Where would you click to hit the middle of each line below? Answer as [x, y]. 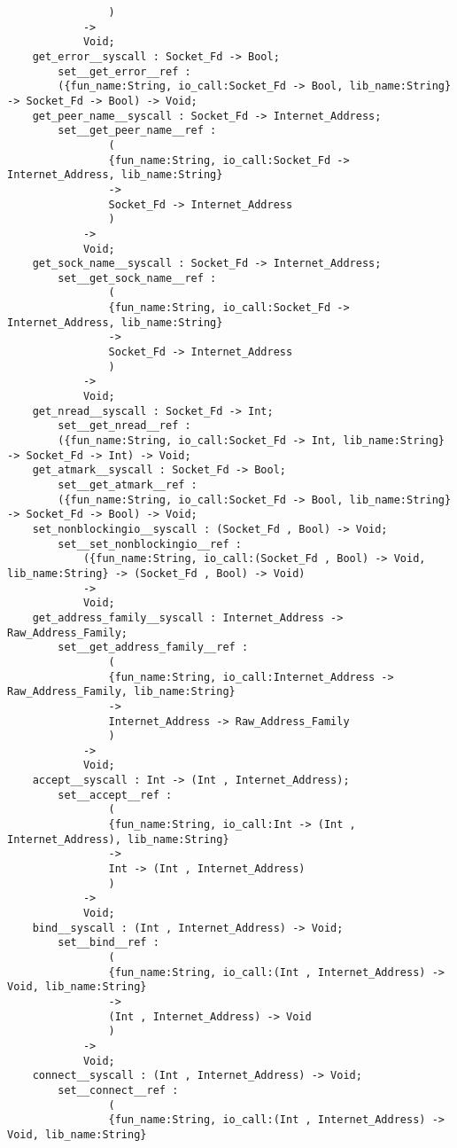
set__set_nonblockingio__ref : [150, 544]
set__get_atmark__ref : [128, 485]
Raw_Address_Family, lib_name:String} [121, 692]
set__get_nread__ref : [124, 426]
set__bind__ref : [108, 943]
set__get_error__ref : [124, 71]
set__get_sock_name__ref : [137, 278]
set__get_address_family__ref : [153, 648]
